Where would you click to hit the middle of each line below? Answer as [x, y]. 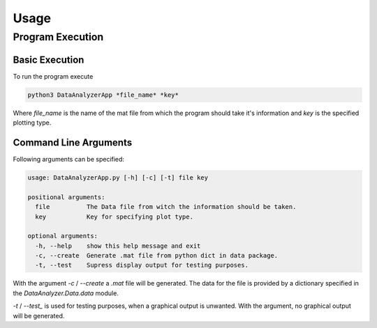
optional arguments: [62, 236]
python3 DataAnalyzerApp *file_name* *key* [103, 95]
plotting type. [32, 123]
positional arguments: [66, 197]
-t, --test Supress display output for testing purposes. [142, 265]
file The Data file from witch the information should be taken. [166, 207]
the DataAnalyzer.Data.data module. [66, 293]
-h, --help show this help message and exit [118, 246]
